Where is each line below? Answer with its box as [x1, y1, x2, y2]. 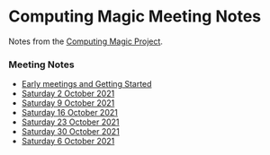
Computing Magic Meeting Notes [8, 6, 262, 27]
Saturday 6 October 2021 [21, 136, 115, 147]
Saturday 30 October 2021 [21, 126, 121, 137]
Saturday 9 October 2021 [21, 98, 115, 108]
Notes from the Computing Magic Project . [8, 36, 164, 47]
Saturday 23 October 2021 [21, 116, 120, 127]
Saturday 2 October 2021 [21, 88, 115, 99]
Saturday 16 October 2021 [21, 108, 118, 118]
